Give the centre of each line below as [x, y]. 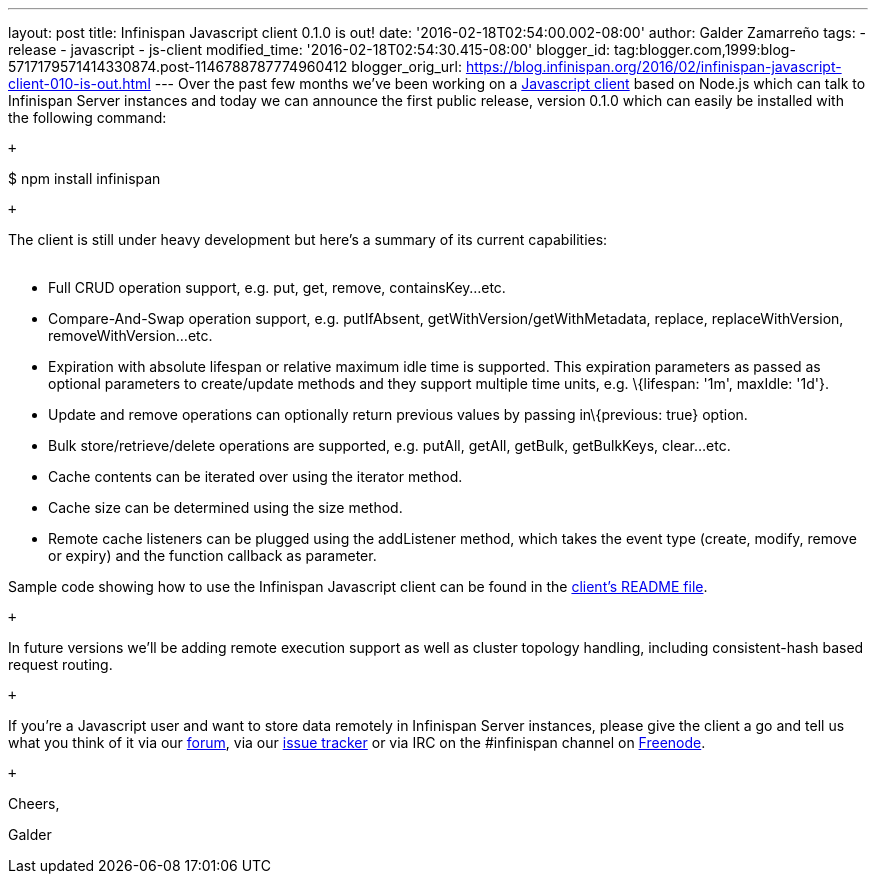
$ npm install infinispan [84, 178]
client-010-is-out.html [79, 83]
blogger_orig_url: [406, 66]
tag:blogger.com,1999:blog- [704, 49]
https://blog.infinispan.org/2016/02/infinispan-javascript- [653, 66]
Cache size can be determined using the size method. [225, 507]
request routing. [60, 664]
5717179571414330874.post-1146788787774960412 [178, 66]
